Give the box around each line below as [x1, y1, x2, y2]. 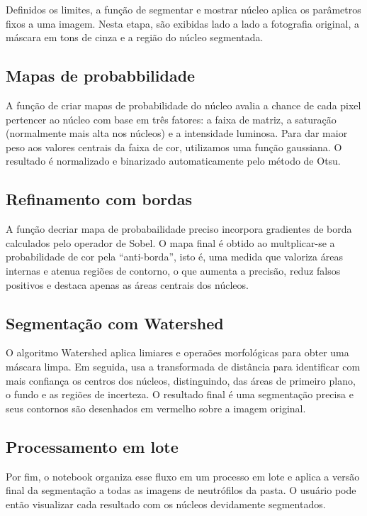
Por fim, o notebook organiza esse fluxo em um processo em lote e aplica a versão [6, 468, 360, 483]
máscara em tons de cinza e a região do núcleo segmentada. [6, 30, 264, 45]
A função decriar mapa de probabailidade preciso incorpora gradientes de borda [6, 221, 352, 236]
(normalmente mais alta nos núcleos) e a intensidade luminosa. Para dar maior [6, 126, 348, 141]
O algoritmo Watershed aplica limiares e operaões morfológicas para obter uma [6, 345, 349, 360]
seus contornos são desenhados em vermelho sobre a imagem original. [6, 400, 306, 415]
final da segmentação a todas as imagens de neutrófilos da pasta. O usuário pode [6, 483, 356, 498]
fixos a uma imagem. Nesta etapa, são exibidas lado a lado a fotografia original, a [6, 16, 359, 31]
